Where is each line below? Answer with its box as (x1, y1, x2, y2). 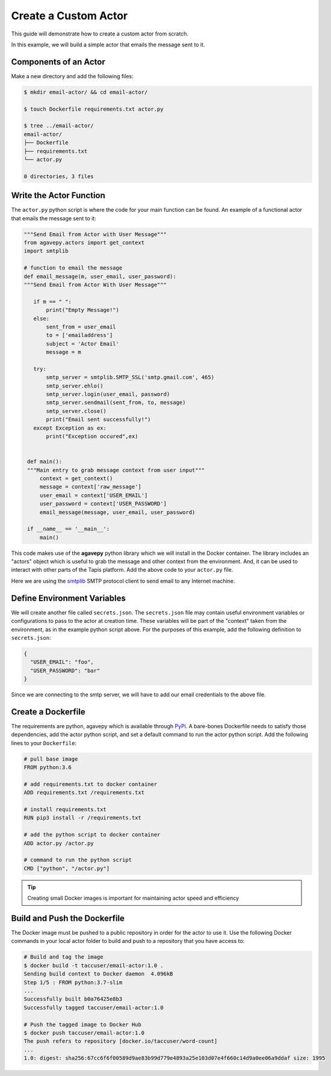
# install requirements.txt (23, 806, 107, 813)
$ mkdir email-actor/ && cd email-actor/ (23, 88, 148, 96)
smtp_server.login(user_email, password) (46, 391, 170, 398)
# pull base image (23, 755, 78, 762)
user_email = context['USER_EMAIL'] (39, 492, 148, 499)
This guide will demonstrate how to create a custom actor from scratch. (11, 30, 189, 37)
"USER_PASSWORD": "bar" (30, 667, 101, 674)
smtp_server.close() (46, 407, 107, 415)
